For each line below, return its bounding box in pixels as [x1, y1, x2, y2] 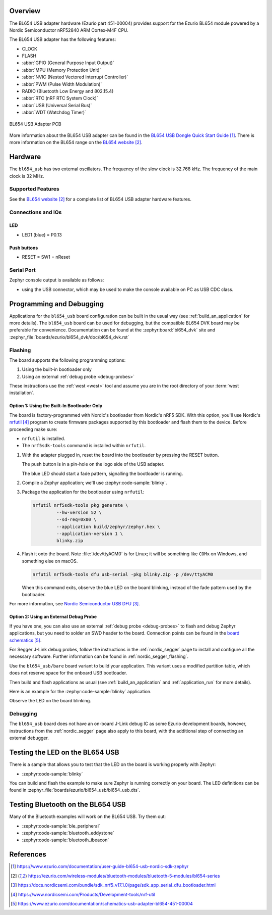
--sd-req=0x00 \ [56, 517, 97, 522]
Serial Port [9, 266, 36, 273]
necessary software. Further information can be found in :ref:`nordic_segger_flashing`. [9, 653, 189, 659]
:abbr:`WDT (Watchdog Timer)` [22, 109, 87, 116]
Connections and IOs [9, 209, 62, 216]
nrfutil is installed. [22, 436, 65, 442]
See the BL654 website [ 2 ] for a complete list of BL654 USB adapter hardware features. [9, 196, 191, 202]
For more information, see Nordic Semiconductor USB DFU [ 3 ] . [9, 601, 141, 607]
